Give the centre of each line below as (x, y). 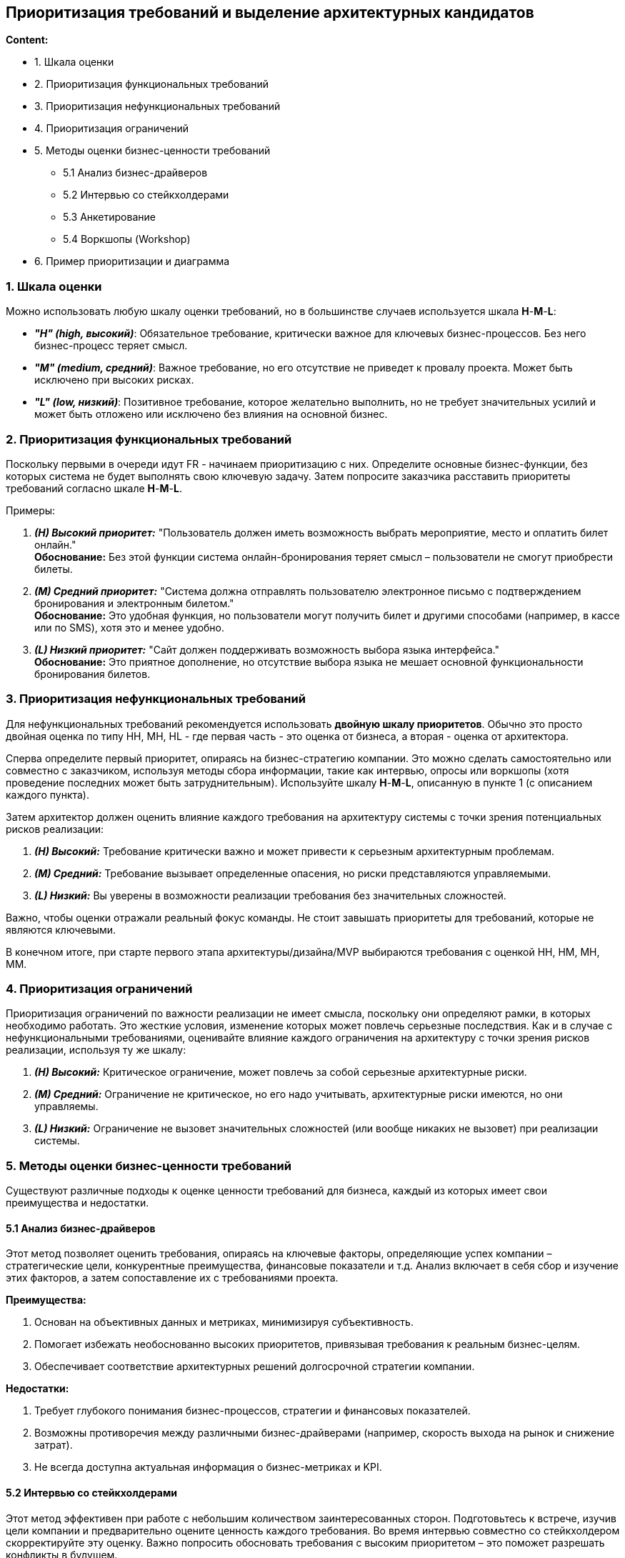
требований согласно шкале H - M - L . (94, 488)
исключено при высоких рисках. (114, 380)
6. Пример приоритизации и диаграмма (132, 261)
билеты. (54, 569)
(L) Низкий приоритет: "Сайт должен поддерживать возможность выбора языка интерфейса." (267, 649)
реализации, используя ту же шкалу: (96, 1050)
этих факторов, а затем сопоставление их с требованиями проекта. (172, 1278)
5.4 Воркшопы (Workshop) (127, 239)
